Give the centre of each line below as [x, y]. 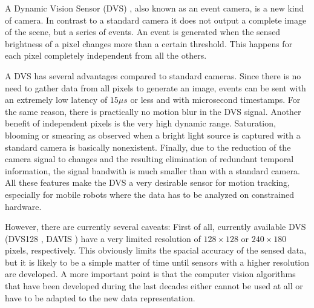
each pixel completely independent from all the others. [106, 55]
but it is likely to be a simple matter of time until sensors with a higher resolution [157, 262]
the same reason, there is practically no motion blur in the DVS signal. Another [153, 111]
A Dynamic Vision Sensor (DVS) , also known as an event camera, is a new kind [155, 8]
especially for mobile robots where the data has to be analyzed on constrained [150, 194]
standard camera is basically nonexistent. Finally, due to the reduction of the [148, 147]
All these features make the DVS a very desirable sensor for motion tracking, [147, 182]
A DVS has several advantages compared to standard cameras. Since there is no [153, 75]
